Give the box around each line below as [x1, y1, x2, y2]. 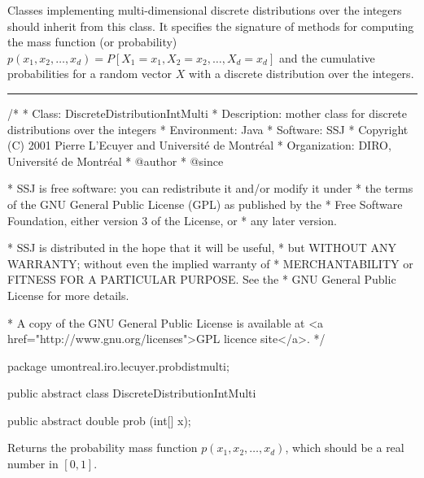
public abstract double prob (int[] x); [7, 411, 191, 428]
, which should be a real [285, 439, 404, 456]
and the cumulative [278, 49, 375, 66]
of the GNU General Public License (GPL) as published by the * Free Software [7, 195, 403, 212]
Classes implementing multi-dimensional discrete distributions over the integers [7, 2, 402, 18]
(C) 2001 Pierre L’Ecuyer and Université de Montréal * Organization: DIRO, [7, 137, 391, 154]
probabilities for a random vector [7, 65, 173, 82]
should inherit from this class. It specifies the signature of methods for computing [7, 17, 414, 34]
